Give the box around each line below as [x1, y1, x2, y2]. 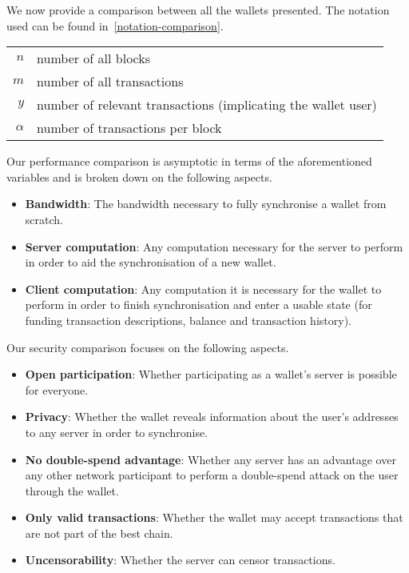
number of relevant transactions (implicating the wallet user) [37, 95, 377, 114]
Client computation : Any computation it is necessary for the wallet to [25, 280, 382, 297]
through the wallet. [25, 482, 119, 499]
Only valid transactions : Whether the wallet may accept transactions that [25, 509, 403, 526]
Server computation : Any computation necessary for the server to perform [25, 238, 403, 254]
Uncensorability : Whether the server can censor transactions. [25, 551, 336, 568]
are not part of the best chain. [25, 524, 173, 541]
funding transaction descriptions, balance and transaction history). [25, 311, 351, 328]
